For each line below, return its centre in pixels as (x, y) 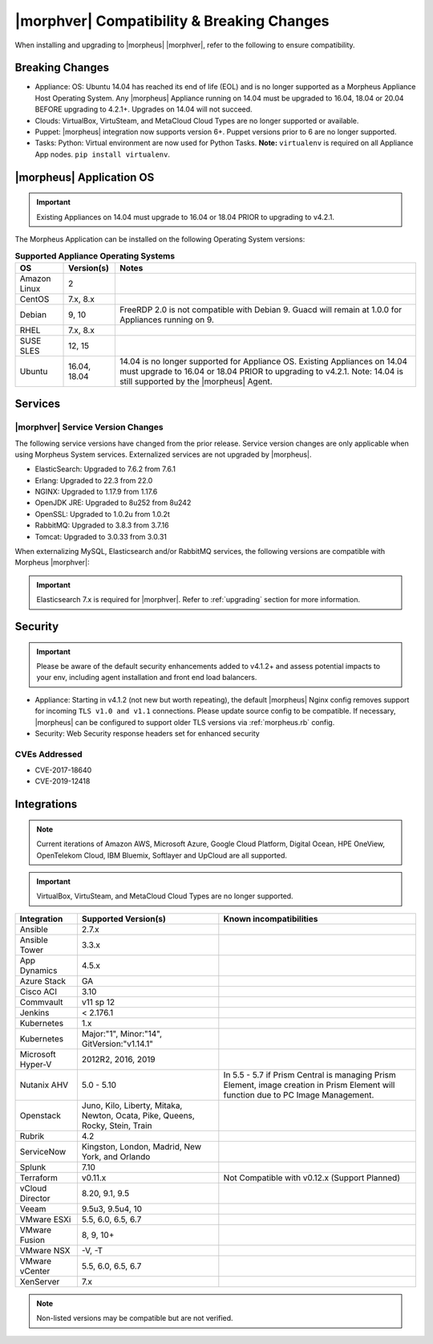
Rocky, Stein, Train (117, 1126)
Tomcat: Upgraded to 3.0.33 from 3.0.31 (101, 536)
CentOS (34, 299)
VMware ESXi (45, 1219)
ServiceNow (43, 1151)
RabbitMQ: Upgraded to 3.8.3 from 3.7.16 (102, 525)
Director (35, 1198)
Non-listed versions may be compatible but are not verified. (135, 1318)
